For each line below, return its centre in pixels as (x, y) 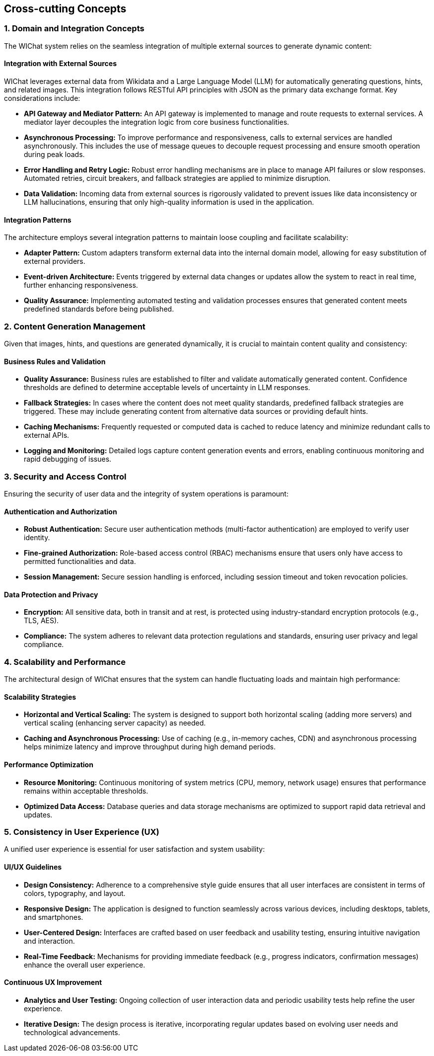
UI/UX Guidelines (33, 867)
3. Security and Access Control (65, 476)
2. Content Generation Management (75, 326)
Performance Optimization (49, 764)
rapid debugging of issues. (68, 459)
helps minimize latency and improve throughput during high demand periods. (150, 747)
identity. (37, 538)
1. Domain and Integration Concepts (74, 29)
